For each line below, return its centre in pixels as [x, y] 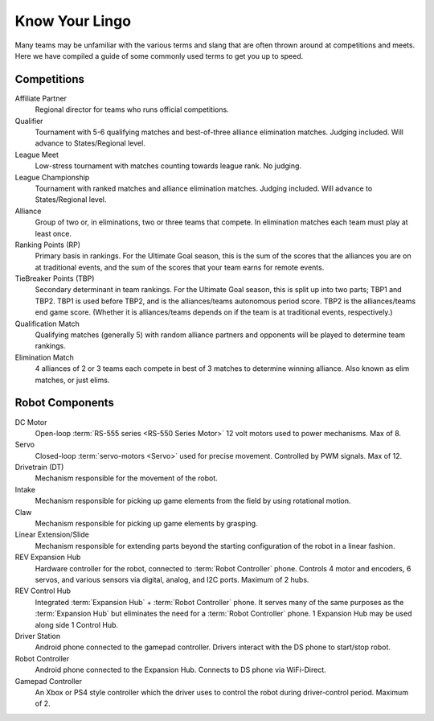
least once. [53, 233]
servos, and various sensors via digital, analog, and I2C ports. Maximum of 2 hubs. [172, 579]
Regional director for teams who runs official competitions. [132, 109]
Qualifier [29, 121]
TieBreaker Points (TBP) [55, 278]
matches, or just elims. [72, 380]
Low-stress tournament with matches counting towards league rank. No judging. [168, 166]
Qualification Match [47, 323]
